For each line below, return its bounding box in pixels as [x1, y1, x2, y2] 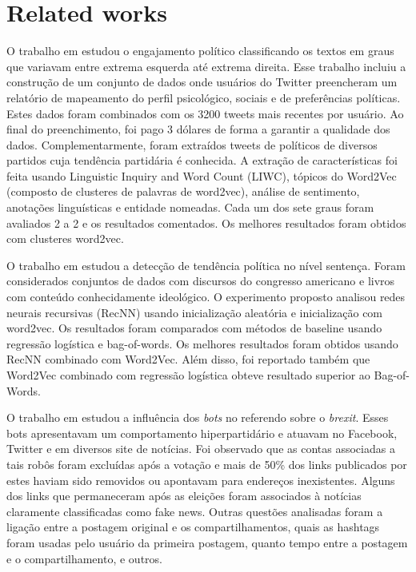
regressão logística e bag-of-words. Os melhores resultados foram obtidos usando [6, 335, 398, 352]
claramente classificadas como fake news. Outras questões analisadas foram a [6, 502, 383, 519]
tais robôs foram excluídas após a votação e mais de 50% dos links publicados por [6, 455, 407, 472]
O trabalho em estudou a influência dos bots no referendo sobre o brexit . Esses [6, 409, 389, 426]
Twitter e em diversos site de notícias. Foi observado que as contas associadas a [6, 440, 395, 457]
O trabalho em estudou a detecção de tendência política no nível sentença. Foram [6, 256, 406, 273]
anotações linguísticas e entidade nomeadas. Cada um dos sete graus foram [6, 199, 374, 216]
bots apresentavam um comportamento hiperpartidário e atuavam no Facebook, [6, 424, 398, 441]
